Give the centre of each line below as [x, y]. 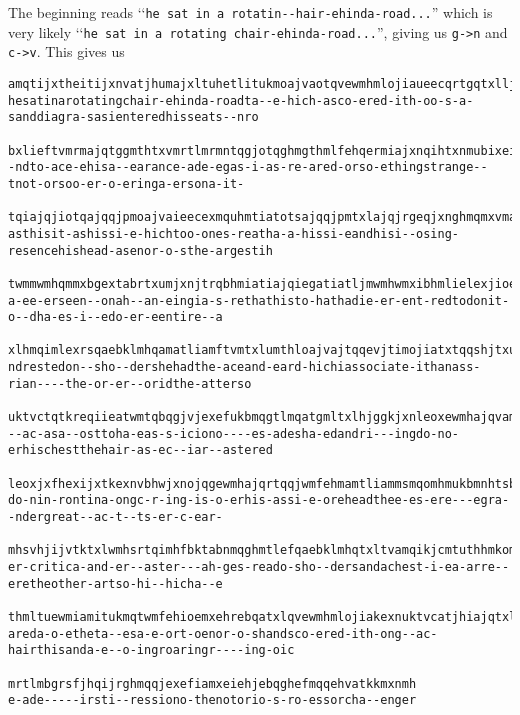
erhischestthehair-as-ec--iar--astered [140, 450]
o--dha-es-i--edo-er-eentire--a [115, 317]
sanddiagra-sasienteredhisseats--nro [133, 117]
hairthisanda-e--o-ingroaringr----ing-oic [151, 650]
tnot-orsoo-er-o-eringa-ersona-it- [126, 183]
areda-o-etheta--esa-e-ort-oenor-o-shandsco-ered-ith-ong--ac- [223, 633]
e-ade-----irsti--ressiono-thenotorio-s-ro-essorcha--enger [212, 700]
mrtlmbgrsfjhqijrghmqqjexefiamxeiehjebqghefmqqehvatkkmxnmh [212, 683]
